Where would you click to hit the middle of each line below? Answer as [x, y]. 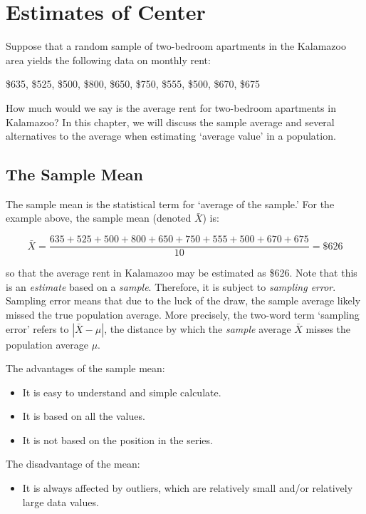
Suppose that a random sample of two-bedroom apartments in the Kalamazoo [176, 46]
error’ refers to [37, 328]
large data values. [61, 502]
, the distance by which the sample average [198, 328]
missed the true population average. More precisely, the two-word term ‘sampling [183, 314]
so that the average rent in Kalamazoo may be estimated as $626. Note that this [182, 273]
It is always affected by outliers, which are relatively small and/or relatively [188, 488]
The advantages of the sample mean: [85, 368]
